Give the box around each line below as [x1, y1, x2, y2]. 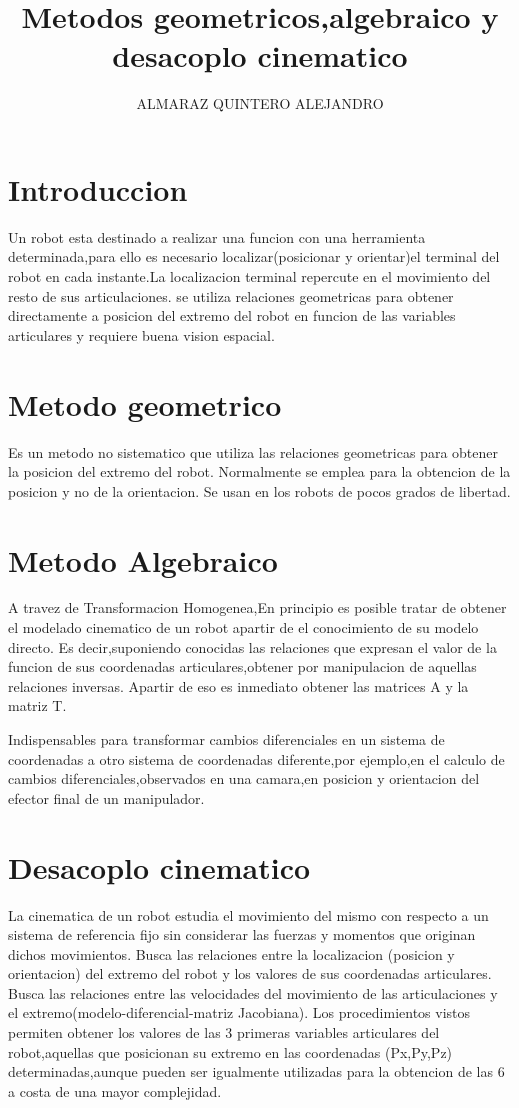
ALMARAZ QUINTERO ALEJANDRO [136, 93, 384, 114]
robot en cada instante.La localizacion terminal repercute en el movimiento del [8, 266, 491, 287]
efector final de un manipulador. [8, 787, 205, 808]
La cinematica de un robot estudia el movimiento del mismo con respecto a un [8, 904, 489, 925]
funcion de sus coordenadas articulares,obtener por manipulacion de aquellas [8, 656, 477, 677]
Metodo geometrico [8, 383, 282, 424]
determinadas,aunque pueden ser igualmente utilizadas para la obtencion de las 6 [8, 1061, 505, 1082]
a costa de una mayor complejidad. [8, 1080, 222, 1101]
